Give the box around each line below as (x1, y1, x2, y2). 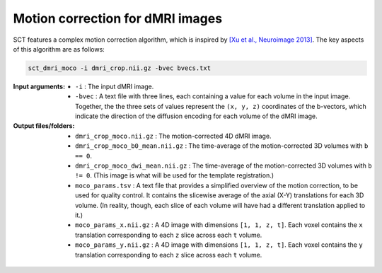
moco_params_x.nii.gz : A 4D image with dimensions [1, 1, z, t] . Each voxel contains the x (75, 221, 364, 229)
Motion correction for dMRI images (13, 11, 223, 26)
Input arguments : (13, 82, 66, 91)
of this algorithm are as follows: (13, 45, 105, 53)
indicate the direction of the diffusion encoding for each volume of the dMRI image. (75, 112, 318, 120)
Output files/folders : (13, 122, 75, 130)
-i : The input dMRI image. (75, 82, 154, 91)
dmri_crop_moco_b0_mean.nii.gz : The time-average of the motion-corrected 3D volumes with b (75, 141, 369, 150)
